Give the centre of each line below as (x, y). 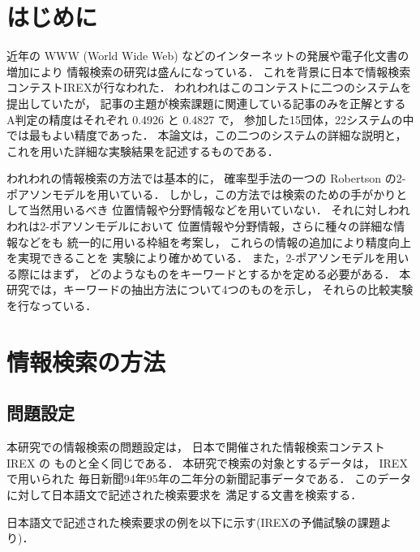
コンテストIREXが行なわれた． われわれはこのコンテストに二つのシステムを (209, 87)
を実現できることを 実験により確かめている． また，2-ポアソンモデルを (197, 258)
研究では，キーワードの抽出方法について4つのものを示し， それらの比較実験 (210, 289)
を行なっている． (52, 306)
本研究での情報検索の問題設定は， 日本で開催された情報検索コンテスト (196, 447)
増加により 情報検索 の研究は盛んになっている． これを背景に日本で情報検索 (209, 71)
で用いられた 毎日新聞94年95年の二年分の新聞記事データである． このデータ (209, 479)
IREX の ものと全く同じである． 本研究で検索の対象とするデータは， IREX (207, 462)
